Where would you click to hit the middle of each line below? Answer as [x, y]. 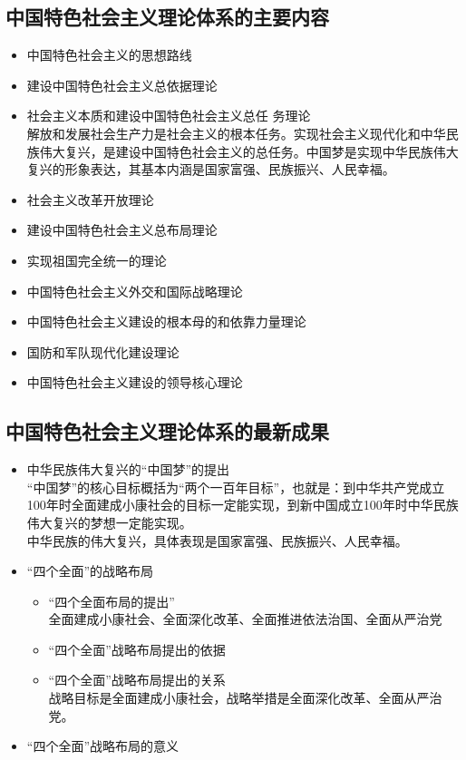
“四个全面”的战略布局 [90, 571]
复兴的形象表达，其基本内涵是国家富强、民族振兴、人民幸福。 [211, 169]
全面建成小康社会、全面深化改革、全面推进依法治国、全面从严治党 [245, 619]
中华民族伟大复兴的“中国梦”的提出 [128, 469]
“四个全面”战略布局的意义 [103, 746]
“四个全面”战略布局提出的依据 [137, 649]
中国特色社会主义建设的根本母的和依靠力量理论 [166, 322]
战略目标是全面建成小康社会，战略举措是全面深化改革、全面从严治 [245, 698]
